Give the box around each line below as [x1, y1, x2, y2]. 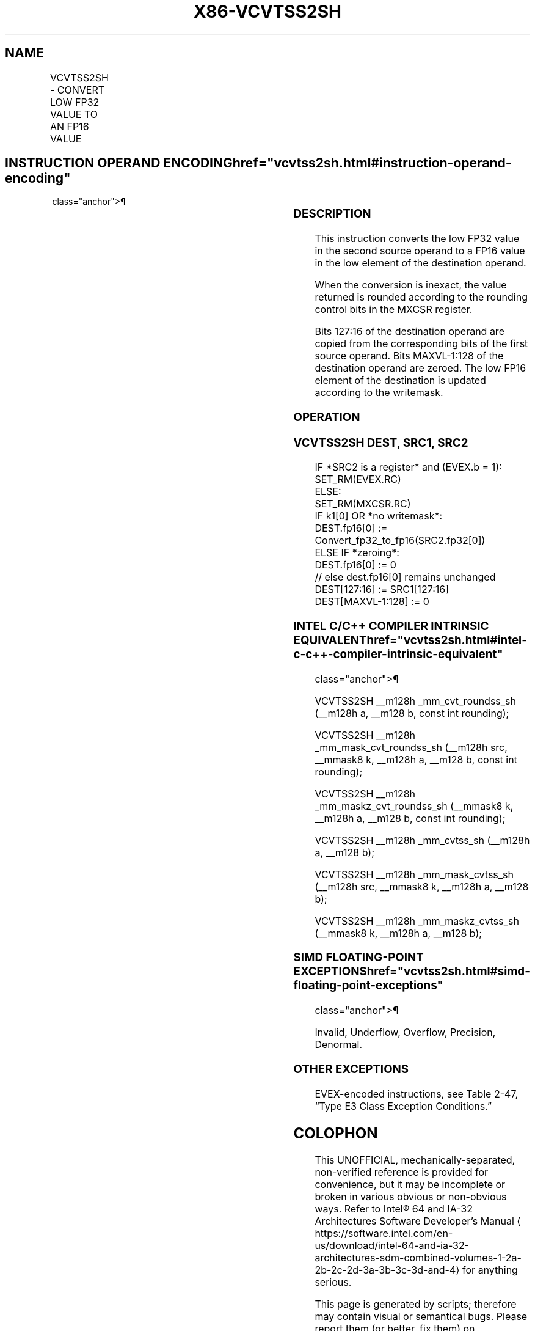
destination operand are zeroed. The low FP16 [315, 362, 526, 375]
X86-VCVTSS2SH [194, 1, 341, 22]
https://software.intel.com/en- [315, 1227, 453, 1240]
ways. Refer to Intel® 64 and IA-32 [315, 1203, 473, 1215]
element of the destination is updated [315, 374, 486, 387]
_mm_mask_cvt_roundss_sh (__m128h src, [315, 741, 508, 754]
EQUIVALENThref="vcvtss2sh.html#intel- [293, 633, 527, 648]
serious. [315, 1276, 352, 1289]
